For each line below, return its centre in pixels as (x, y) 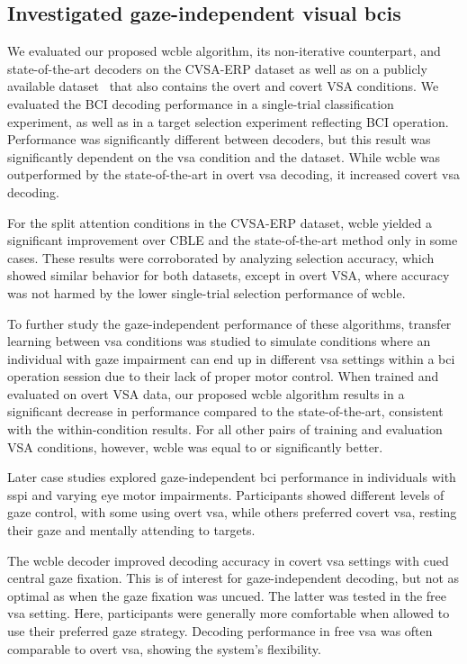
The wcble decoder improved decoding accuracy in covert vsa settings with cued (228, 560)
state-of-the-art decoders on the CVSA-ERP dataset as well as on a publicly (217, 68)
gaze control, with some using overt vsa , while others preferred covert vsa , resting (232, 512)
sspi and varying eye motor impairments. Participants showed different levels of (226, 494)
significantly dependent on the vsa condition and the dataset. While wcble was (224, 156)
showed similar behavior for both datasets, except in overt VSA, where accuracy (229, 275)
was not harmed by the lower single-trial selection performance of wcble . (207, 292)
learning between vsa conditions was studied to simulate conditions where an (219, 341)
